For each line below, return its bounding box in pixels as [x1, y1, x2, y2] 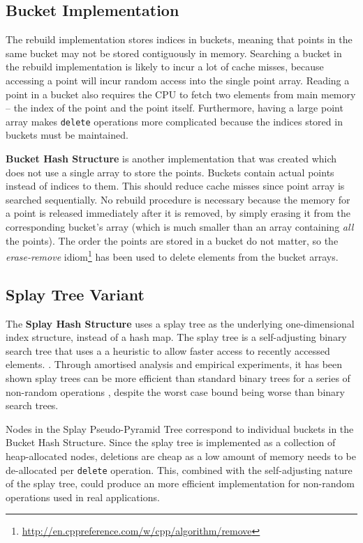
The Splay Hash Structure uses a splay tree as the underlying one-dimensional [6, 316, 355, 330]
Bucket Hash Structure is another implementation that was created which [6, 151, 337, 166]
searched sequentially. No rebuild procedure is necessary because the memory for [6, 192, 350, 206]
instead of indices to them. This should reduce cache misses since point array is [6, 178, 345, 193]
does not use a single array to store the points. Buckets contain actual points [6, 165, 334, 179]
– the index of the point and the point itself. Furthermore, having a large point [6, 100, 343, 115]
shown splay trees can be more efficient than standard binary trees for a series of [6, 371, 350, 385]
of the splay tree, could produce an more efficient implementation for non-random [6, 476, 355, 491]
